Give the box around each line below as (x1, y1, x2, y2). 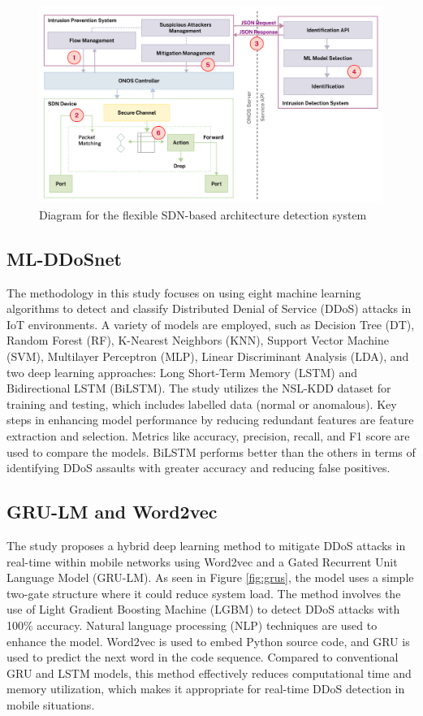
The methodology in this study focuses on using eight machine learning (6, 284, 361, 301)
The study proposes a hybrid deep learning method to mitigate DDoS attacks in (6, 536, 406, 553)
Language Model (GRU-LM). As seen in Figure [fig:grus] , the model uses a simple (6, 569, 414, 586)
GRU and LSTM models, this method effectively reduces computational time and (6, 664, 412, 681)
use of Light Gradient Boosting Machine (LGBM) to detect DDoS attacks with (6, 601, 400, 618)
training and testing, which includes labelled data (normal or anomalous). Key (6, 395, 397, 412)
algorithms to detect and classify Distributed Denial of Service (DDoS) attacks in (6, 300, 412, 317)
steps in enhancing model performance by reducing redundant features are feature (6, 411, 414, 428)
